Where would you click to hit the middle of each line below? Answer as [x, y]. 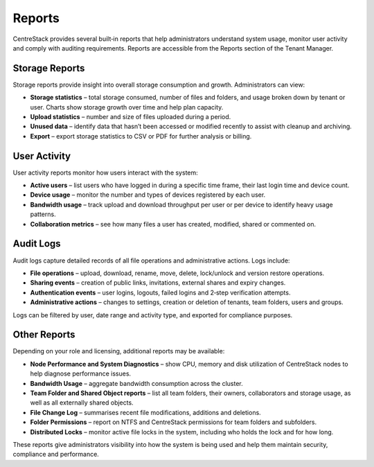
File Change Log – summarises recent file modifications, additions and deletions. [145, 412]
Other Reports [44, 335]
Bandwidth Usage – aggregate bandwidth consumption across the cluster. [136, 383]
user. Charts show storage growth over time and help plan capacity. [127, 107]
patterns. [43, 214]
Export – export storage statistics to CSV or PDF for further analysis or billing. [141, 136]
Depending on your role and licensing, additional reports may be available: [119, 351]
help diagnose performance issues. [81, 373]
